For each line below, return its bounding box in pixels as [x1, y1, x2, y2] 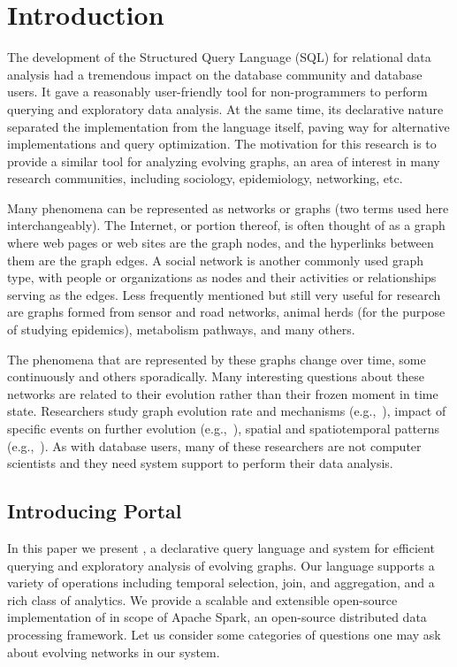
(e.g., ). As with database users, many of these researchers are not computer [7, 436, 422, 455]
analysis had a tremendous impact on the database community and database [7, 65, 423, 83]
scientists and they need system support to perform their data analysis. [7, 454, 393, 472]
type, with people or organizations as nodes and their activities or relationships [7, 268, 437, 287]
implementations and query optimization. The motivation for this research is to [7, 134, 437, 153]
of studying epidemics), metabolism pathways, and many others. [7, 320, 355, 339]
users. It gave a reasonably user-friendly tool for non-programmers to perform [7, 82, 428, 101]
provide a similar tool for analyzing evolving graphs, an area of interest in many [7, 151, 440, 170]
